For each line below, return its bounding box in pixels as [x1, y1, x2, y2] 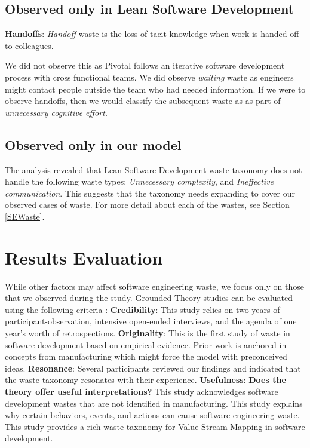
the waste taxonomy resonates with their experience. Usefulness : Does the [5, 373, 286, 386]
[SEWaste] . [5, 210, 45, 222]
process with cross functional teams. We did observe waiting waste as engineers [5, 70, 294, 83]
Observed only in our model [5, 135, 182, 154]
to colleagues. [5, 39, 54, 51]
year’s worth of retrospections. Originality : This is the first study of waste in [5, 327, 290, 339]
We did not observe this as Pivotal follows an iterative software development [5, 59, 285, 72]
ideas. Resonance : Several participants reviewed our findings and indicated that [5, 361, 301, 374]
